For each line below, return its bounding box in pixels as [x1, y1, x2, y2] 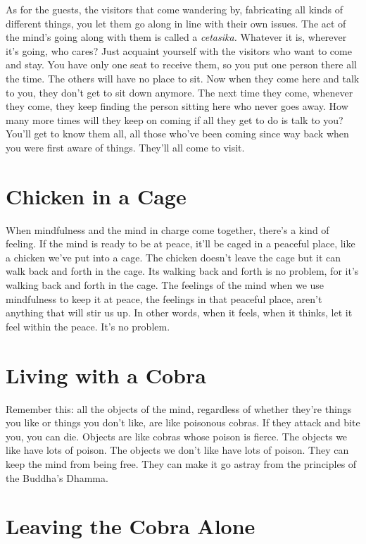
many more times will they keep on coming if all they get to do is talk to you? [6, 112, 343, 127]
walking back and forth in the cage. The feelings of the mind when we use [6, 278, 324, 292]
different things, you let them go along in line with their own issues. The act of [6, 16, 346, 30]
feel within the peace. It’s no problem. [6, 319, 170, 333]
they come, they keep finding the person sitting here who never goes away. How [6, 99, 348, 113]
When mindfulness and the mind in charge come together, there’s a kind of [6, 222, 329, 237]
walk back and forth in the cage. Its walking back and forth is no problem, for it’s [6, 264, 359, 278]
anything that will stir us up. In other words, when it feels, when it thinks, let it [6, 305, 353, 320]
